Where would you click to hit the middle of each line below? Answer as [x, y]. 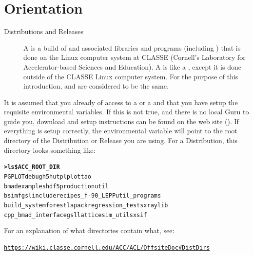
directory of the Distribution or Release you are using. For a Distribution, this [121, 140]
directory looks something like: [50, 150]
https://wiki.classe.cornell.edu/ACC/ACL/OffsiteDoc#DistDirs [107, 247]
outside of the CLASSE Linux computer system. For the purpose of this [131, 76]
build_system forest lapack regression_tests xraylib [86, 205]
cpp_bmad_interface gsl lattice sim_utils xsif [76, 215]
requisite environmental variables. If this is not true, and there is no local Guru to [126, 112]
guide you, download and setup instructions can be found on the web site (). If [121, 121]
